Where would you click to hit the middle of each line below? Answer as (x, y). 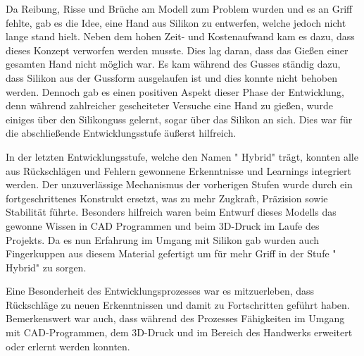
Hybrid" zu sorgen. (46, 267)
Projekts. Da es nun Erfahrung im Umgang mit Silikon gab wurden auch (163, 239)
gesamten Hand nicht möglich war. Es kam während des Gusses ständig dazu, (173, 64)
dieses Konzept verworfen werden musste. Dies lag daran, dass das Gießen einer (177, 50)
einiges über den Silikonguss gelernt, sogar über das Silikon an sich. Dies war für (179, 119)
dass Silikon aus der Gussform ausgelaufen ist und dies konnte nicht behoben (171, 77)
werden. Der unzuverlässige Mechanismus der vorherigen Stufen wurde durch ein (179, 184)
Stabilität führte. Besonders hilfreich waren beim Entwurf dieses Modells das (171, 212)
